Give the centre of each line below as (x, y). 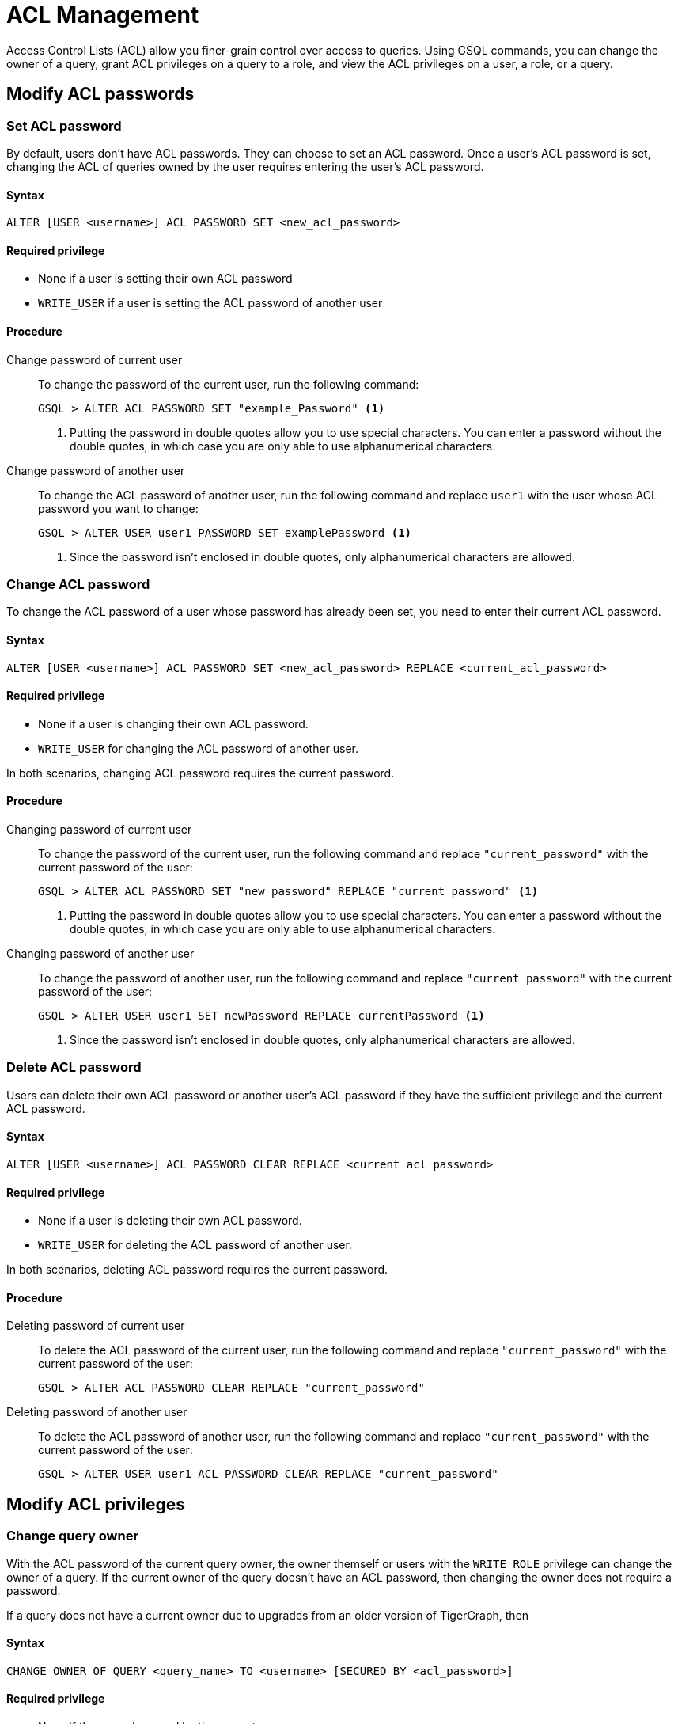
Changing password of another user (100, 954)
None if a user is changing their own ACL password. (173, 723)
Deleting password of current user (96, 1326)
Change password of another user (96, 470)
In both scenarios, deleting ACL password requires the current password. (197, 1270)
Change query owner (73, 1536)
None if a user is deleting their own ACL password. (170, 1221)
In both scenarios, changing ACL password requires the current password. (201, 773)
